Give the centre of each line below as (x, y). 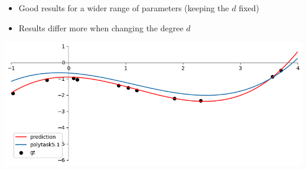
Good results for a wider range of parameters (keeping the (124, 7)
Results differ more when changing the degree (101, 27)
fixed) (249, 7)
